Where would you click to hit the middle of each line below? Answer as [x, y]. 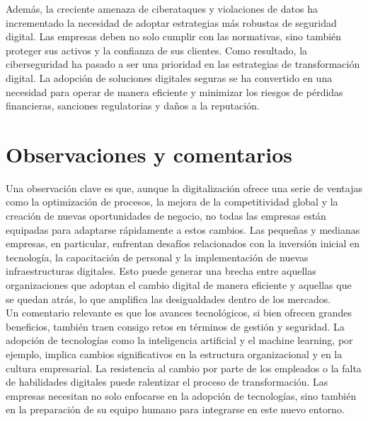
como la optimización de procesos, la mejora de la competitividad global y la [172, 202]
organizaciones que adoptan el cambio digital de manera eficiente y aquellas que [179, 285]
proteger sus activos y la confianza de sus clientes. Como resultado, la [157, 50]
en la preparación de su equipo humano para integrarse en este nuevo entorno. [175, 409]
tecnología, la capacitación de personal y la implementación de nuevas [157, 257]
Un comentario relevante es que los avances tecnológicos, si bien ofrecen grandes [179, 313]
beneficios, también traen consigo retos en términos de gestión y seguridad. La [175, 326]
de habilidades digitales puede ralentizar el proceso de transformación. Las [167, 382]
